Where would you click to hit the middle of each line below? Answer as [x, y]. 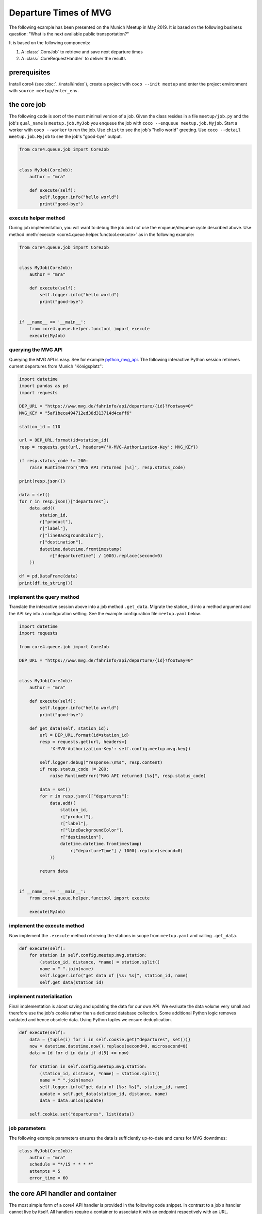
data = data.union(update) [72, 1101]
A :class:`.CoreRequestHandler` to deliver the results [74, 59]
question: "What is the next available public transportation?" [69, 34]
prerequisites [30, 72]
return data [54, 871]
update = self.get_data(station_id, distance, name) [104, 1094]
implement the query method [44, 597]
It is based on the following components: [50, 43]
